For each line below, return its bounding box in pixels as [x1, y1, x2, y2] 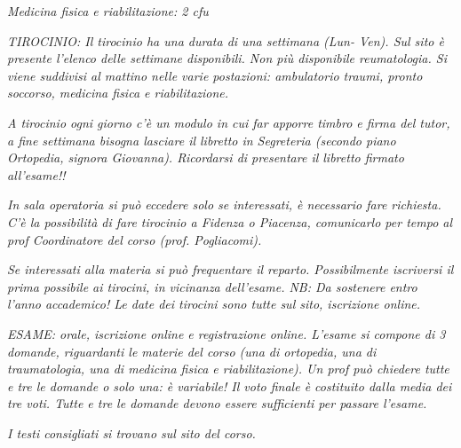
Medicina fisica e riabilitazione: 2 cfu [7, 2, 209, 20]
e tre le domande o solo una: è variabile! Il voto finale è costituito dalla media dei [7, 376, 452, 395]
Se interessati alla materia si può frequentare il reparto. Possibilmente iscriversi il [7, 260, 454, 279]
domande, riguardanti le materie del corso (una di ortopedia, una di [7, 342, 377, 360]
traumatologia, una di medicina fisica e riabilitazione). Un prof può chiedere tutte [7, 359, 449, 378]
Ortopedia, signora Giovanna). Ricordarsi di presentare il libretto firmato [7, 148, 404, 167]
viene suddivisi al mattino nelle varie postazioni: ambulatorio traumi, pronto [7, 66, 423, 84]
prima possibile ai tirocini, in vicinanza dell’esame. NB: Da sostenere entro [7, 277, 417, 295]
